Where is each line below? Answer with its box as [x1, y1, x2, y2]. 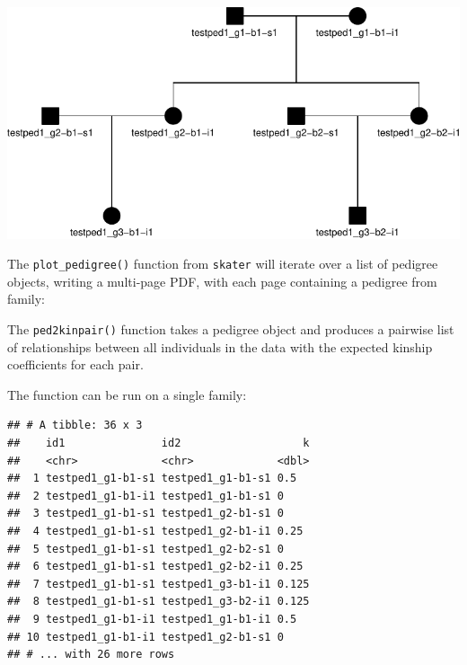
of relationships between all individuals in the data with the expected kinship [7, 337, 433, 356]
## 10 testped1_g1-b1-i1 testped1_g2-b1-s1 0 [7, 630, 284, 643]
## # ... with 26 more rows [7, 648, 175, 661]
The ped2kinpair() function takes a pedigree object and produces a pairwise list [7, 319, 454, 338]
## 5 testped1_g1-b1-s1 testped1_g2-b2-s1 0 [7, 542, 284, 555]
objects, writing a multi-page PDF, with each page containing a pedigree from [7, 271, 437, 290]
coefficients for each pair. [7, 355, 144, 374]
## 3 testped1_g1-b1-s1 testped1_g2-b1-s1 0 [7, 507, 284, 520]
